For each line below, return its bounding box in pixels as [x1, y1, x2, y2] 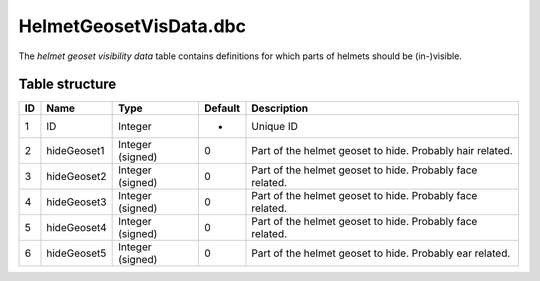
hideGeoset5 [46, 246, 107, 260]
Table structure [18, 76, 117, 93]
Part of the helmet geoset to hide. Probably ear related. [251, 246, 511, 260]
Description [251, 101, 309, 115]
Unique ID [251, 120, 299, 134]
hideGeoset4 [46, 221, 107, 235]
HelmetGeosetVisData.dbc [18, 15, 247, 37]
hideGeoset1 [46, 144, 105, 158]
